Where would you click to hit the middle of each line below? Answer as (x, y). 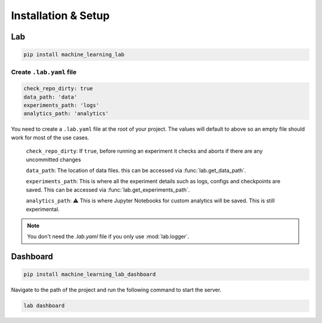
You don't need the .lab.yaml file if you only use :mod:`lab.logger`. (108, 236)
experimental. (43, 209)
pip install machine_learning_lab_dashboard (90, 274)
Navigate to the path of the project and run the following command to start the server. (116, 290)
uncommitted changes (54, 159)
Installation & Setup (60, 16)
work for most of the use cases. (50, 137)
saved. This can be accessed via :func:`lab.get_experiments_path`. (108, 190)
